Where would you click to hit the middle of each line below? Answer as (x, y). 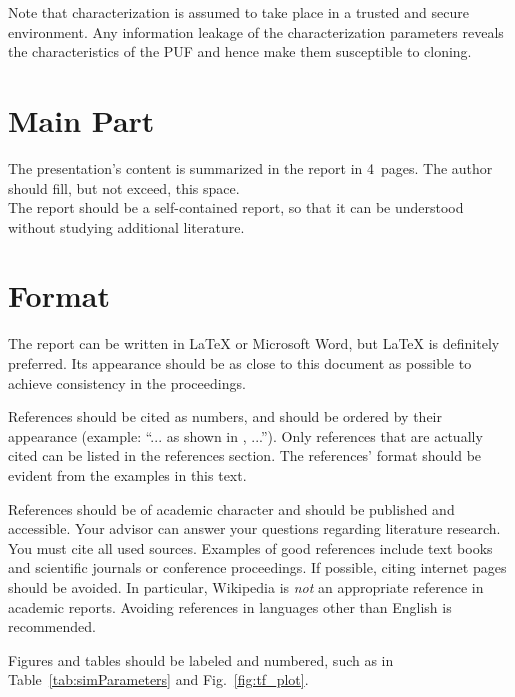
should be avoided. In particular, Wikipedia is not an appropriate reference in (246, 586)
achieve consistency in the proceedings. (127, 382)
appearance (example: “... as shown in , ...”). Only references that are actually (245, 435)
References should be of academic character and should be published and (231, 508)
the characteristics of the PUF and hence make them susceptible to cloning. (240, 51)
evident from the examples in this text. (127, 474)
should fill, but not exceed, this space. (124, 187)
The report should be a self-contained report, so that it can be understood (236, 207)
